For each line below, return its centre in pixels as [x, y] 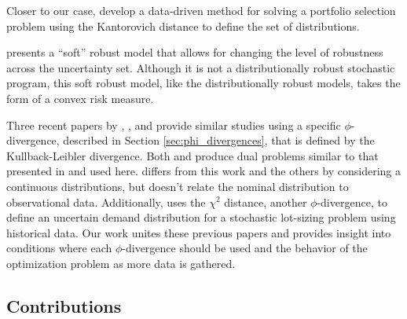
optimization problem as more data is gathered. [121, 263]
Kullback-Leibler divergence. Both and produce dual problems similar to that [192, 155]
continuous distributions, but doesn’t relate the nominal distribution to [178, 186]
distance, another [266, 202]
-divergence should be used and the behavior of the [245, 248]
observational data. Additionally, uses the [106, 202]
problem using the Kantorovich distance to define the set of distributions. [183, 26]
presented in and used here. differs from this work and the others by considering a [204, 171]
